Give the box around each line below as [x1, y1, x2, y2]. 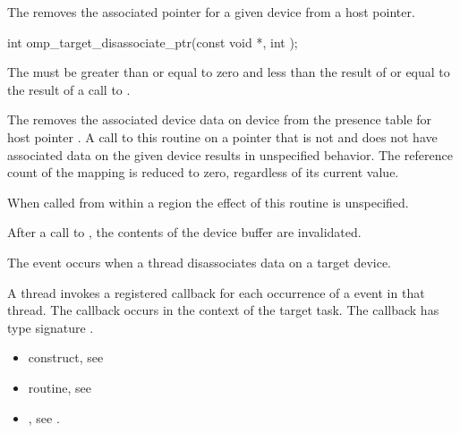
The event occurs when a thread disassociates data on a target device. [7, 252, 392, 271]
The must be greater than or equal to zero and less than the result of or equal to [7, 63, 450, 81]
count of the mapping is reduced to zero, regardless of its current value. [7, 163, 399, 182]
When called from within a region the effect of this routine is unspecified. [7, 192, 409, 211]
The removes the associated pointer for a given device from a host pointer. [7, 3, 415, 21]
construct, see [28, 348, 104, 367]
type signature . [7, 318, 94, 336]
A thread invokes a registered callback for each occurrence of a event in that [7, 283, 425, 301]
